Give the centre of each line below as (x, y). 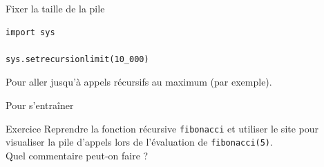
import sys (30, 32)
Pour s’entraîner (40, 105)
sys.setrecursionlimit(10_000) (77, 59)
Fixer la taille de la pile (55, 8)
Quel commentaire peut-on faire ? (77, 155)
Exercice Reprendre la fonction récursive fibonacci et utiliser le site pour (162, 128)
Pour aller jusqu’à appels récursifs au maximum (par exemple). (139, 82)
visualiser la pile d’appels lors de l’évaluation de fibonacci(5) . (139, 142)
